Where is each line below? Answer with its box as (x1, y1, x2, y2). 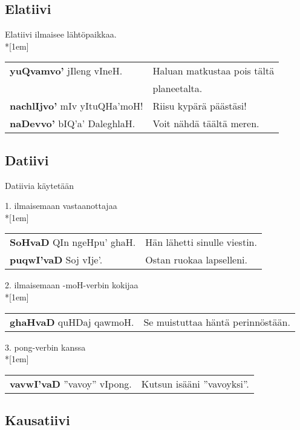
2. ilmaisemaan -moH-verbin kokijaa (5, 279, 139, 291)
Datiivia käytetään (5, 179, 74, 191)
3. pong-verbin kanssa (5, 340, 86, 353)
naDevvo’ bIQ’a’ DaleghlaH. (10, 116, 135, 131)
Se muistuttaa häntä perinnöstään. (143, 314, 290, 329)
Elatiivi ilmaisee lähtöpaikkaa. (5, 28, 117, 41)
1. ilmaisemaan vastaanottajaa (5, 199, 117, 212)
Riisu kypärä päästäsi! (152, 99, 247, 113)
